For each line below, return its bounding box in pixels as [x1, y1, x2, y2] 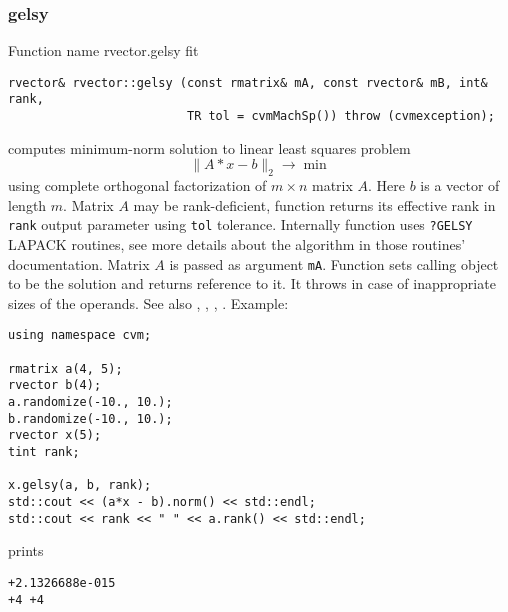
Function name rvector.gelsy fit [8, 40, 199, 61]
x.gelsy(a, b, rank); [8, 478, 152, 493]
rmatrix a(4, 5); [8, 361, 123, 376]
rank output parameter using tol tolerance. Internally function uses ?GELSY [8, 214, 473, 235]
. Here [368, 175, 406, 196]
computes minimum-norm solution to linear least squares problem [8, 137, 411, 158]
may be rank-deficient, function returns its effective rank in [133, 194, 496, 215]
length [8, 194, 47, 215]
